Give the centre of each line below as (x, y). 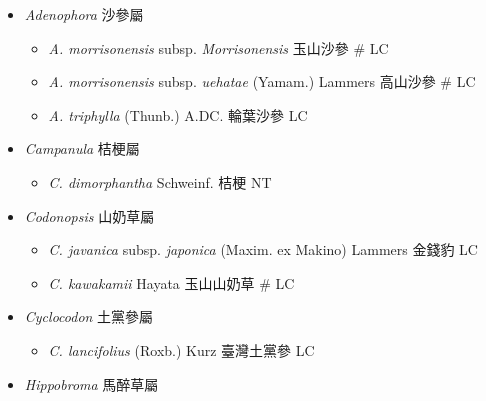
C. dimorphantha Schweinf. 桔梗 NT (160, 181)
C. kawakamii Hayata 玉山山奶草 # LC (171, 282)
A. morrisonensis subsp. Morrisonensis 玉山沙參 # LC (218, 47)
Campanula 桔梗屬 (82, 148)
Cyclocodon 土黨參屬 (89, 316)
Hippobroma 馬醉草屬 (91, 383)
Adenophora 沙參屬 (84, 14)
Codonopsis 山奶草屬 (89, 215)
